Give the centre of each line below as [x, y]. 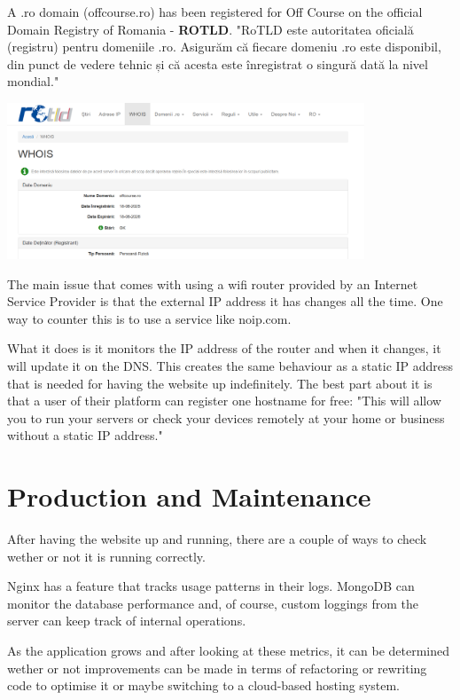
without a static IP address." [85, 435]
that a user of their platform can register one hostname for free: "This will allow [224, 401]
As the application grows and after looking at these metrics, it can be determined [228, 650]
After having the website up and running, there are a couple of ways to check [217, 539]
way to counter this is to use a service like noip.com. [149, 318]
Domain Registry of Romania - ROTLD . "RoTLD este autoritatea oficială [211, 29]
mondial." [33, 81]
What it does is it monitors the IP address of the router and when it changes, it [224, 348]
